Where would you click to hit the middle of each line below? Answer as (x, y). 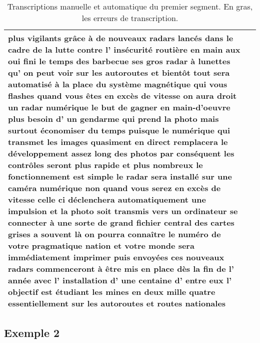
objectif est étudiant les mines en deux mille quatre (112, 292)
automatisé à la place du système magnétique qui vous (118, 84)
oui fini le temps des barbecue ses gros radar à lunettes (119, 61)
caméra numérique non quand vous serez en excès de (114, 188)
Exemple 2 (32, 333)
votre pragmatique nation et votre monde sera (101, 245)
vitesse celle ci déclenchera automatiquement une (107, 199)
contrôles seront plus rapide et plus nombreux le (105, 165)
